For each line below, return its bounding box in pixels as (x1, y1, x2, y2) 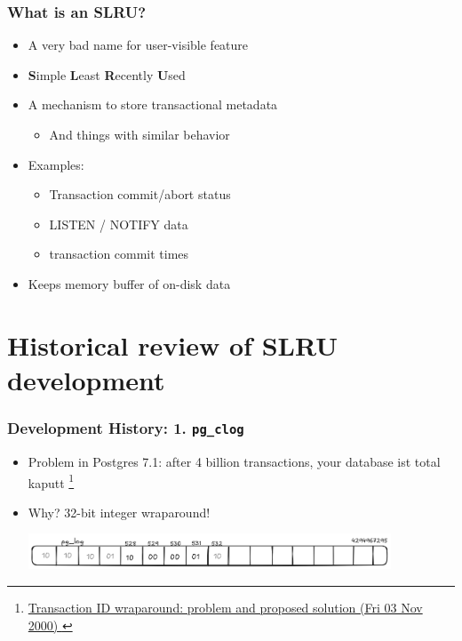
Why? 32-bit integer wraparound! (28, 502, 211, 521)
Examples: (28, 155, 84, 173)
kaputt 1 (28, 470, 75, 492)
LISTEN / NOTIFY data (49, 214, 188, 233)
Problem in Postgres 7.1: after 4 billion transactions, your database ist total (28, 452, 441, 470)
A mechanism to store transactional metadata (28, 95, 278, 114)
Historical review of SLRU (7, 326, 338, 363)
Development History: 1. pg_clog (7, 417, 244, 439)
